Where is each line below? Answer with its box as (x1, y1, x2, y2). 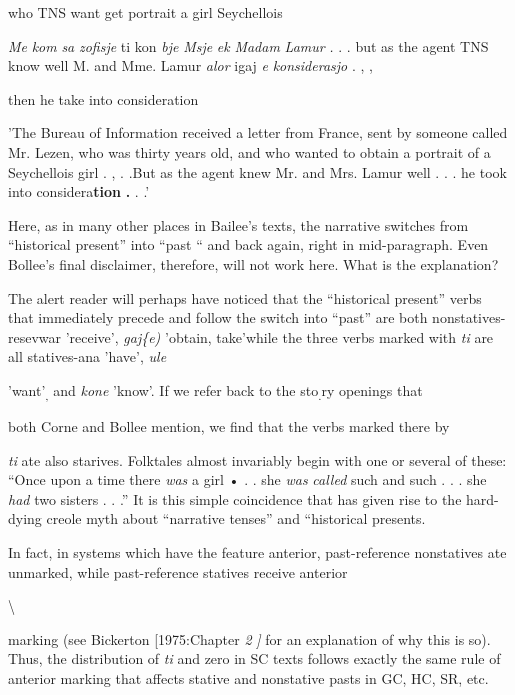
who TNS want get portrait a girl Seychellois (8, 2, 283, 22)
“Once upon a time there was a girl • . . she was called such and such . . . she (8, 469, 487, 490)
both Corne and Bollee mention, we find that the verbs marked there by (8, 416, 450, 437)
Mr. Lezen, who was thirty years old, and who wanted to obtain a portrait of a (8, 141, 491, 162)
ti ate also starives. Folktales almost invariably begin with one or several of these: (8, 449, 507, 470)
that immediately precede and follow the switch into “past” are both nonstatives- (8, 307, 506, 328)
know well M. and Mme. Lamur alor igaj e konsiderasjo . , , (8, 55, 373, 76)
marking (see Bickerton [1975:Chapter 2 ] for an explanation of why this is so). (8, 628, 491, 649)
